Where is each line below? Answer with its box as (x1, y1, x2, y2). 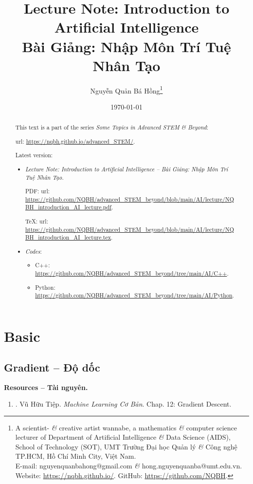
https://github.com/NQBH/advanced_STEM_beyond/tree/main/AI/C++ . (35, 269, 229, 278)
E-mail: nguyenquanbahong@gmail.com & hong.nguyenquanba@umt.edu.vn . (15, 460, 242, 470)
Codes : (25, 247, 42, 255)
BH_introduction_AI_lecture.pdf (25, 203, 111, 211)
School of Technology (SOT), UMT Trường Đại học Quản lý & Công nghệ (15, 441, 237, 451)
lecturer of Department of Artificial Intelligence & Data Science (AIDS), (15, 432, 231, 442)
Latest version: (15, 151, 53, 159)
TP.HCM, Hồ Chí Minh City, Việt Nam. (15, 451, 136, 461)
